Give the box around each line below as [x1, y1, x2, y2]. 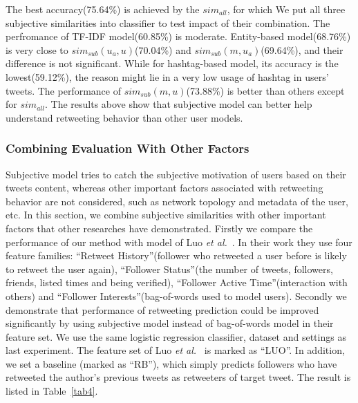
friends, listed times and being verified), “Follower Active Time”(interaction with [6, 275, 348, 290]
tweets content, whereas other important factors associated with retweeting [6, 180, 323, 195]
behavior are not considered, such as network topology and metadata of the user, [6, 194, 348, 208]
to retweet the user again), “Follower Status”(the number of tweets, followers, [6, 261, 333, 276]
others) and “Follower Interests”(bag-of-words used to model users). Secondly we [6, 288, 347, 303]
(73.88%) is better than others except [186, 83, 345, 97]
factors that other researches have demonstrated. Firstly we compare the [6, 221, 313, 235]
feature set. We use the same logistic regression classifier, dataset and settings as [6, 329, 346, 344]
